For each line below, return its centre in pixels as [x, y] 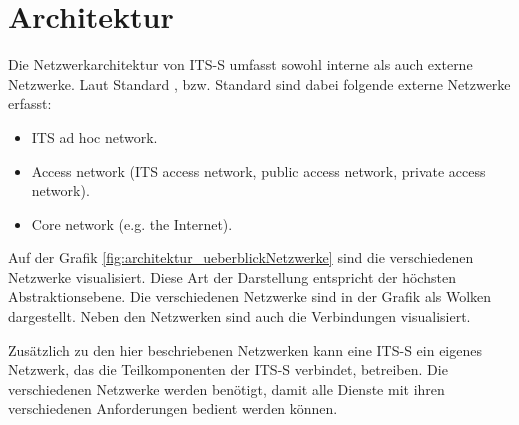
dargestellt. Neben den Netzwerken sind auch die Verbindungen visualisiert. [239, 316]
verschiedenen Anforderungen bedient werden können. [173, 408]
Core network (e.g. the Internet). [132, 223]
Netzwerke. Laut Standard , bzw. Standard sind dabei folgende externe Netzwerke [259, 83]
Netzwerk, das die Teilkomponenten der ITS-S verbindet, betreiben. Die [228, 369]
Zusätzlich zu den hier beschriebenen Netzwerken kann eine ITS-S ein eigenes [245, 349]
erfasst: [30, 103]
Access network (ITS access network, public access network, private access [258, 170]
